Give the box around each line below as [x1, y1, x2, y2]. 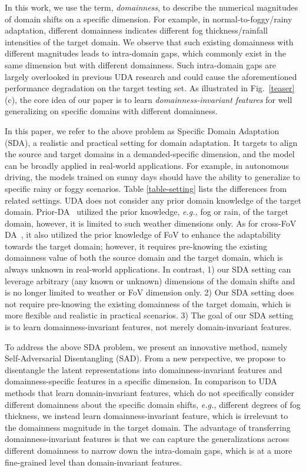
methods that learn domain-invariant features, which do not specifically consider [5, 387, 295, 398]
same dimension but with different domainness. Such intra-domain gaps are [5, 58, 276, 71]
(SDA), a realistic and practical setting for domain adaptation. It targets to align [5, 136, 298, 148]
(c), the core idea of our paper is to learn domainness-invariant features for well [5, 93, 292, 105]
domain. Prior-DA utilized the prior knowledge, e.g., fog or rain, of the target [5, 205, 288, 218]
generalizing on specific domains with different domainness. [5, 105, 218, 117]
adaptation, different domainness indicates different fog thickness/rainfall [5, 24, 268, 36]
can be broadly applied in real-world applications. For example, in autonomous [5, 159, 289, 171]
